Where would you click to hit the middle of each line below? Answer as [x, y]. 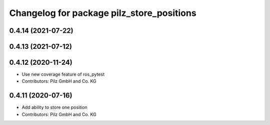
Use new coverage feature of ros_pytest [63, 74]
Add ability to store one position [54, 108]
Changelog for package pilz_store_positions [103, 13]
